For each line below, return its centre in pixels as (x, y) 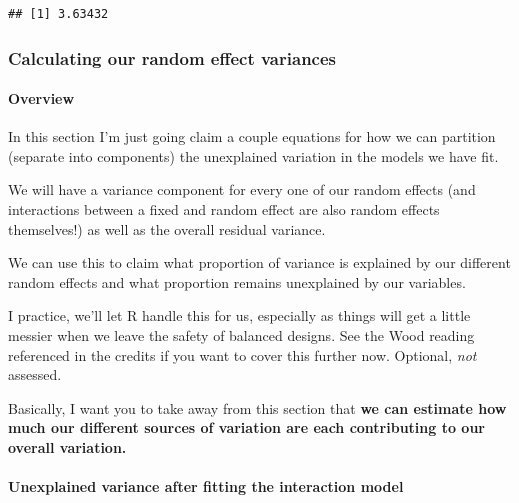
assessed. (35, 374)
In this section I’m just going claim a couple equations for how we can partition (252, 136)
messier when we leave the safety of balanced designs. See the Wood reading (241, 334)
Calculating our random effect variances (172, 57)
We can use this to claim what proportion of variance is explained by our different (259, 262)
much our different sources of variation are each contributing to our (246, 427)
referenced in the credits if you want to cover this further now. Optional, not (242, 354)
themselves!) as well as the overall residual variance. (167, 228)
